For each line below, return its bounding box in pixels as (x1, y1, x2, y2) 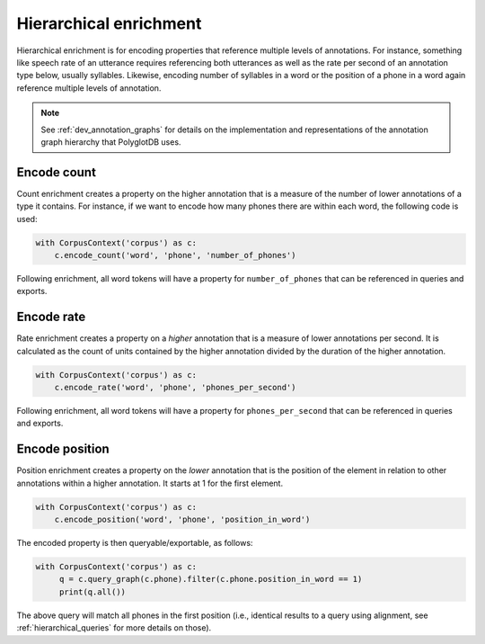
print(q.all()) (58, 586, 126, 597)
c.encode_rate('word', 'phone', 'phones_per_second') (54, 382, 296, 392)
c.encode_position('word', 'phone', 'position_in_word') (54, 514, 311, 525)
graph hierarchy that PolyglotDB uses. (40, 136, 181, 148)
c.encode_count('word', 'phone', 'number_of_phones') (54, 250, 296, 260)
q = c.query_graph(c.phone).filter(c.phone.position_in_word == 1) (58, 574, 363, 585)
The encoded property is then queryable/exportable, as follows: (16, 538, 253, 549)
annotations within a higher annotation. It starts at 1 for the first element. (16, 478, 283, 488)
